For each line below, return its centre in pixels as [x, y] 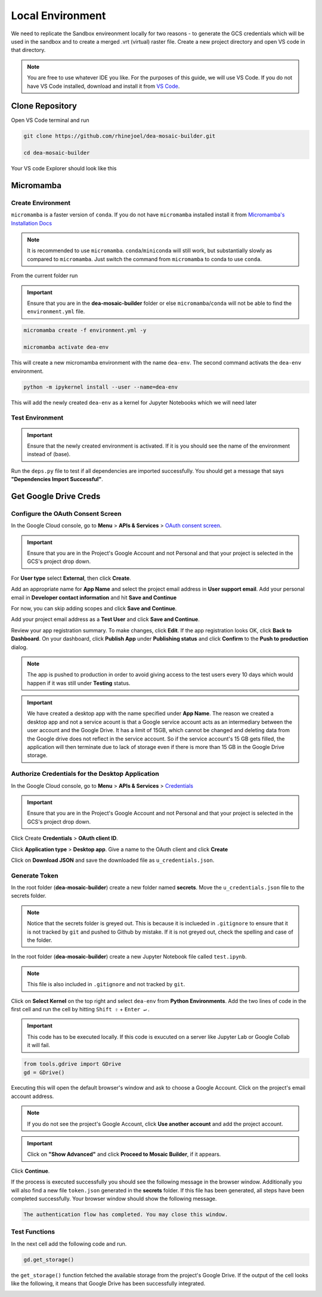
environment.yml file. [56, 311]
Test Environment [37, 418]
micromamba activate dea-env [66, 347]
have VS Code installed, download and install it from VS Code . [103, 86]
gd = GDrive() [44, 1072]
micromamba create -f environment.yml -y [85, 331]
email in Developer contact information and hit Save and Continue [94, 597]
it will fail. [39, 1045]
